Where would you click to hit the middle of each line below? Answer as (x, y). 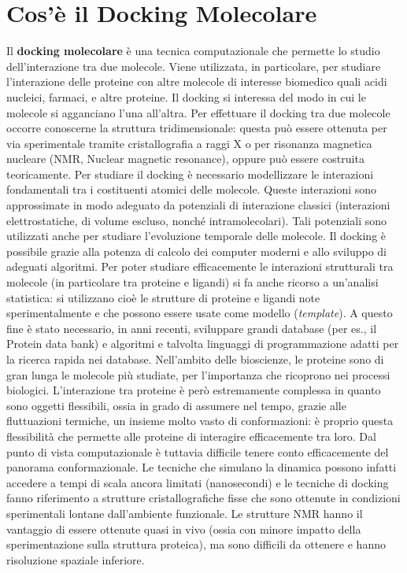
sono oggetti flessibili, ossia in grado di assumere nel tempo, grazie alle (176, 405)
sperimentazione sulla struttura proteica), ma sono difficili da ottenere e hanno (196, 544)
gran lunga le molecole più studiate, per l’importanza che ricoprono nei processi (198, 374)
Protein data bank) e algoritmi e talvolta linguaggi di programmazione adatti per (203, 344)
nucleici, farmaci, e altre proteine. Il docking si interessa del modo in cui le (186, 96)
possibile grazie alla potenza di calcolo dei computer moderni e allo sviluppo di (196, 251)
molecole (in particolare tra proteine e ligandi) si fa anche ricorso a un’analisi (192, 282)
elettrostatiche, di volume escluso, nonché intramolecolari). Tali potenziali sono (197, 220)
